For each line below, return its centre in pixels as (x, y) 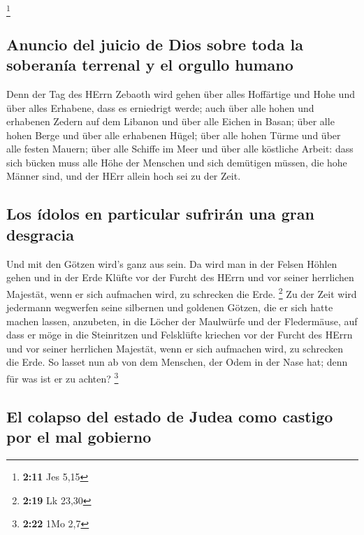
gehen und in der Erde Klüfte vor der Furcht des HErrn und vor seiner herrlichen (180, 277)
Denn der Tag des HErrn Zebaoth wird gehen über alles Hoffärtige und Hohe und (181, 93)
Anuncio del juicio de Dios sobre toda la (155, 44)
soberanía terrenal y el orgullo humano (150, 65)
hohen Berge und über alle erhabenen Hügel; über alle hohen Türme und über (174, 135)
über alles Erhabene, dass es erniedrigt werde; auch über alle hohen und (160, 107)
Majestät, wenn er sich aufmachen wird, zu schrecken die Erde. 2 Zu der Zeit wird (182, 292)
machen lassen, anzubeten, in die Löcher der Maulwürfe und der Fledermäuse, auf (182, 321)
